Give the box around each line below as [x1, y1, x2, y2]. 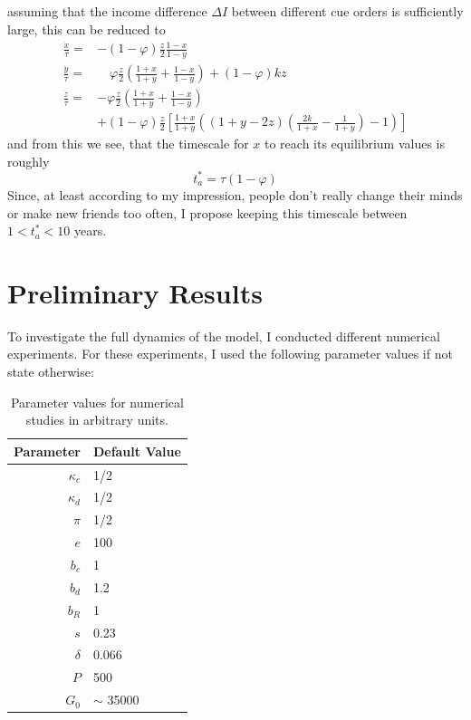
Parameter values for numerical [10, 392, 184, 411]
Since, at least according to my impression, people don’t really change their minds [7, 185, 463, 204]
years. [74, 221, 107, 240]
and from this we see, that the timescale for [7, 134, 249, 153]
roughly [7, 151, 50, 170]
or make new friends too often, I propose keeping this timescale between [7, 203, 408, 222]
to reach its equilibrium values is [264, 134, 446, 153]
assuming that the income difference [7, 2, 207, 20]
